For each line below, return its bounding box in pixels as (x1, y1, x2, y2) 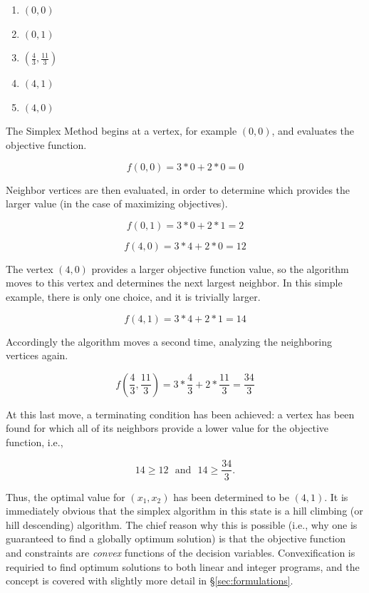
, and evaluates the (271, 123, 355, 138)
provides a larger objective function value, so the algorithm (91, 261, 349, 276)
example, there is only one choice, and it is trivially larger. (6, 289, 261, 304)
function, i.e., (6, 434, 63, 449)
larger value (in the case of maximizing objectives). (6, 196, 228, 211)
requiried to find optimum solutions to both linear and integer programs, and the (6, 559, 360, 574)
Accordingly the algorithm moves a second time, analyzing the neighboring (6, 334, 332, 349)
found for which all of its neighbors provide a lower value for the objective (6, 421, 329, 435)
